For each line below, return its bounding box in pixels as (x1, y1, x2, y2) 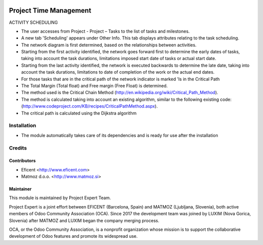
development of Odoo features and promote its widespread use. (9, 233, 138, 239)
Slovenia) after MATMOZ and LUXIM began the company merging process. (9, 217, 159, 224)
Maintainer (9, 186, 32, 192)
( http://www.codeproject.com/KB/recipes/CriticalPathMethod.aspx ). (21, 103, 158, 109)
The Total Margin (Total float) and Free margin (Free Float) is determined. (21, 83, 168, 89)
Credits (9, 144, 27, 151)
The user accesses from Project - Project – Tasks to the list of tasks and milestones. (21, 28, 190, 34)
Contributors (9, 158, 36, 164)
